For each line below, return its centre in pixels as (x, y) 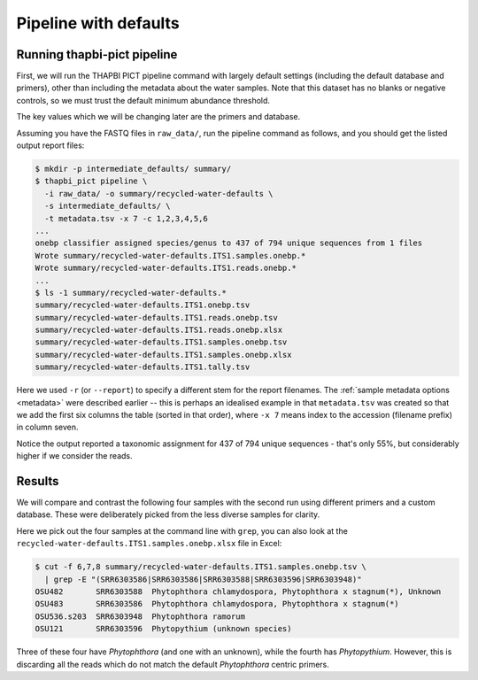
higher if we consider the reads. (74, 456)
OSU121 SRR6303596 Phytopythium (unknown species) (163, 629)
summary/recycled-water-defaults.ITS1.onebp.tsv (143, 305)
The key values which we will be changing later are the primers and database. (158, 117)
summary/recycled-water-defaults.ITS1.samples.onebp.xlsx (163, 355)
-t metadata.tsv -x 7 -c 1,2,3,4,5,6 (126, 218)
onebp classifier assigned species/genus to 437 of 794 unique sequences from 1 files (229, 243)
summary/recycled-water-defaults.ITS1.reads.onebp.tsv (156, 317)
